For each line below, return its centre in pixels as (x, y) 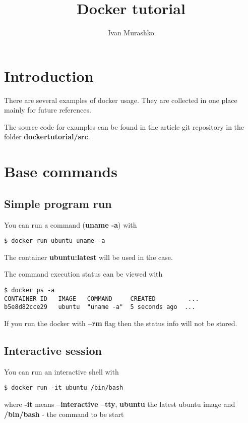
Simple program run (58, 203)
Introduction (49, 75)
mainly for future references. (48, 110)
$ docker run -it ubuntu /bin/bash (64, 388)
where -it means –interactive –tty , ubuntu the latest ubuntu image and (120, 404)
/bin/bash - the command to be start (64, 414)
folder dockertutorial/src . (47, 137)
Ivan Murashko (131, 33)
